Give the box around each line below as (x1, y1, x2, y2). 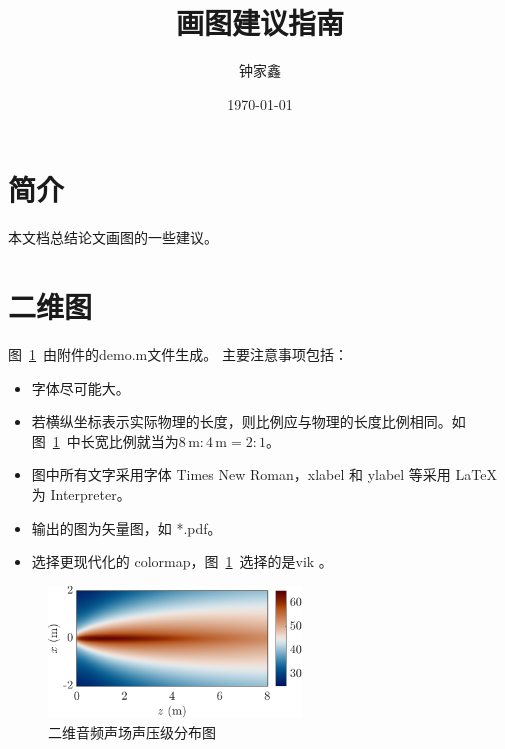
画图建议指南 (175, 2, 344, 43)
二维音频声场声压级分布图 (48, 721, 216, 742)
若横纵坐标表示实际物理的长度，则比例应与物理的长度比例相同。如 (31, 411, 466, 432)
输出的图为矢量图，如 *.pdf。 (31, 517, 222, 538)
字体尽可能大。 (31, 377, 130, 398)
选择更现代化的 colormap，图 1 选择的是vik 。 (31, 551, 333, 572)
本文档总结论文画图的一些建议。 (8, 227, 218, 248)
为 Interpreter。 (31, 483, 131, 504)
